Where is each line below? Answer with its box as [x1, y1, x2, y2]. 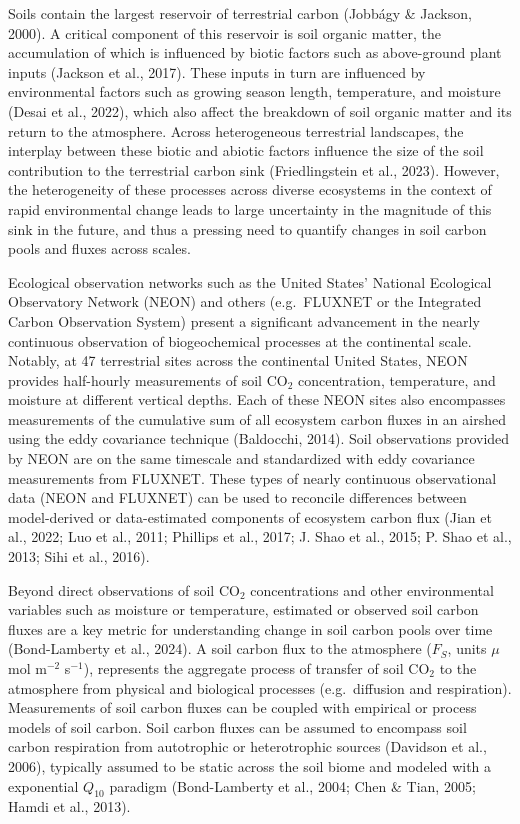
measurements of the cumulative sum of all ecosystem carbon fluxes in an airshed [8, 408, 506, 429]
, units [447, 638, 487, 659]
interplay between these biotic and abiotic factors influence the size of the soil [8, 140, 484, 161]
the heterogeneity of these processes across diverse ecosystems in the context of [8, 179, 492, 200]
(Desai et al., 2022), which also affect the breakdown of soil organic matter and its [8, 100, 512, 121]
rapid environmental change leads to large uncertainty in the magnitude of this [8, 198, 492, 219]
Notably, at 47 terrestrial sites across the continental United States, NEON [8, 350, 468, 371]
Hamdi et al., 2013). [8, 796, 131, 817]
